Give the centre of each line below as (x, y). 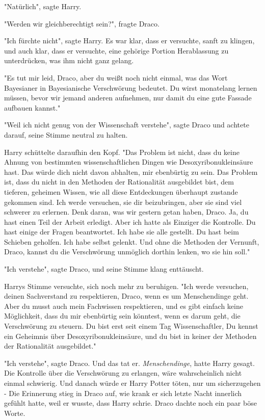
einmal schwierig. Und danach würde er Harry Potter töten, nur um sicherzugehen (132, 383)
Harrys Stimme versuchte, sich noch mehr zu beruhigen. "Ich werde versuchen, (126, 286)
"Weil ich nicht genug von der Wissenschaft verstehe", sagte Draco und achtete (127, 125)
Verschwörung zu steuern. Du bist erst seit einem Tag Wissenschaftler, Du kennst (131, 326)
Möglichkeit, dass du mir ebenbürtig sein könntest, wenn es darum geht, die (122, 316)
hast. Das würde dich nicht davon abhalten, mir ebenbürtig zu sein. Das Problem (131, 172)
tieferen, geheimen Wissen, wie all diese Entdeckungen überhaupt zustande (121, 191)
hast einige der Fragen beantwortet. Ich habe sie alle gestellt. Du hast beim (122, 232)
